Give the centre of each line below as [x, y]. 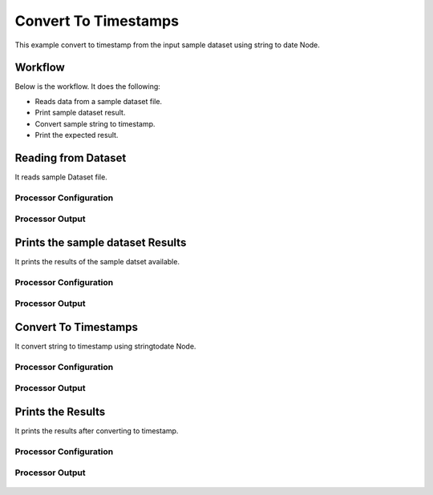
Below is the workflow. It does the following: [87, 87]
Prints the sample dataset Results [101, 242]
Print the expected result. [77, 135]
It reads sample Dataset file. [61, 177]
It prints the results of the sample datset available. [97, 261]
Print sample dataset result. [80, 113]
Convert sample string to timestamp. [95, 123]
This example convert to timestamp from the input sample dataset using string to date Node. [168, 45]
